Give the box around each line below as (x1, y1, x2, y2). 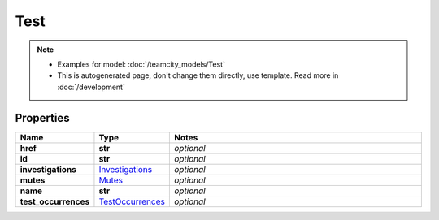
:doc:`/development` (57, 82, 125, 92)
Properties (15, 110, 70, 125)
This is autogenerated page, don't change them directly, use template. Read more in (57, 71, 339, 80)
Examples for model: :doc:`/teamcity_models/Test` (57, 59, 225, 69)
